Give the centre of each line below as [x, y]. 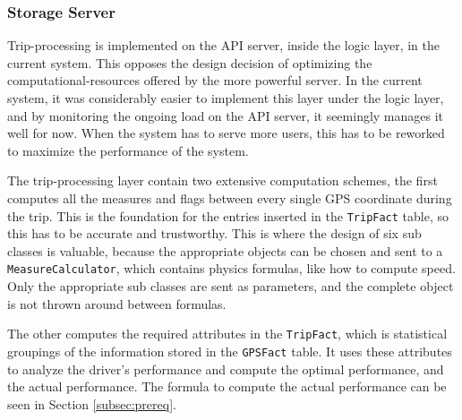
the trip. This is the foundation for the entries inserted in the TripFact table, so [228, 215]
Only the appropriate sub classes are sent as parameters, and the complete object [231, 286]
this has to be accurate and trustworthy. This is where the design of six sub [214, 233]
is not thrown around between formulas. [117, 303]
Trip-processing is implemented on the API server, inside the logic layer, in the [223, 45]
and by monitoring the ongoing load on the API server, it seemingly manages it [226, 115]
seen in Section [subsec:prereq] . [92, 403]
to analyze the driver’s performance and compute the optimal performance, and [226, 369]
